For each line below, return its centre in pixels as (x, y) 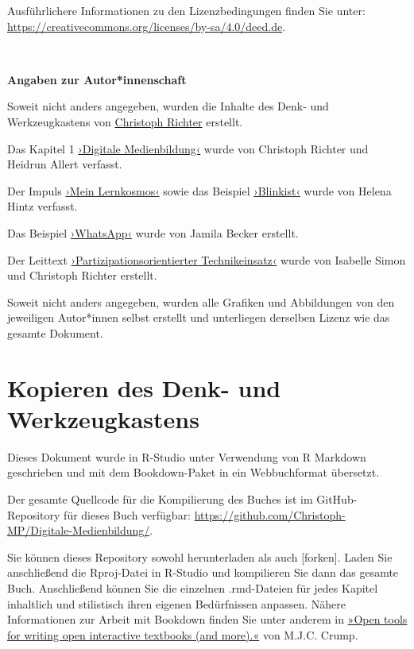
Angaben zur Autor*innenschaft (97, 79)
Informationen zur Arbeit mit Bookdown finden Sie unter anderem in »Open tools (207, 619)
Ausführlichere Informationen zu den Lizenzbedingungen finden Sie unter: (186, 10)
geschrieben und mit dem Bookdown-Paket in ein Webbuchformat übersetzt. (193, 472)
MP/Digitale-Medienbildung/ (79, 530)
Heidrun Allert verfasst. (65, 164)
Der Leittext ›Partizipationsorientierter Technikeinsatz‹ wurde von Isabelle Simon (207, 259)
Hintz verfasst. (43, 206)
